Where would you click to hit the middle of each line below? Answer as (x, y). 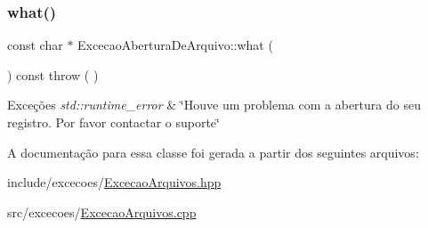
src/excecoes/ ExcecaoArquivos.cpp (102, 212)
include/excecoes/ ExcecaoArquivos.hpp (114, 182)
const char (35, 45)
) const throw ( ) (53, 74)
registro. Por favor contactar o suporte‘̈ (113, 122)
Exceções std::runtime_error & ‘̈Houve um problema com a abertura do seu (214, 105)
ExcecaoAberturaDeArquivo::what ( (175, 45)
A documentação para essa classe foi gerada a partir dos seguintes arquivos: (213, 152)
